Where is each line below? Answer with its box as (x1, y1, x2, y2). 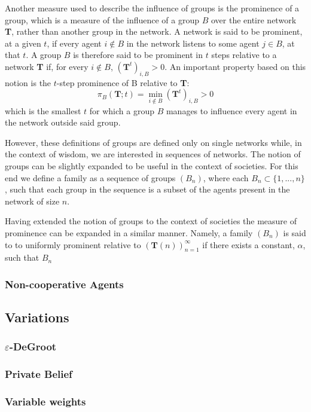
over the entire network (211, 13, 297, 26)
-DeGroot (9, 339, 57, 354)
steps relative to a (211, 48, 277, 61)
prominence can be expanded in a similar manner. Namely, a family (5, 226, 253, 239)
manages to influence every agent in (166, 104, 297, 117)
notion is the (5, 76, 51, 88)
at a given (5, 36, 41, 49)
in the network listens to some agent (126, 36, 260, 49)
